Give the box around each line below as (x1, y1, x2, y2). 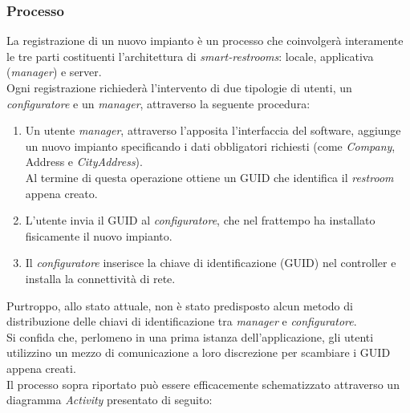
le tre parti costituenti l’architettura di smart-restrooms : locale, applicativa (6, 47, 374, 64)
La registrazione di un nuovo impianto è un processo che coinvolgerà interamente (6, 32, 404, 49)
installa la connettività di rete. (25, 269, 176, 286)
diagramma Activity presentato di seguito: (6, 391, 213, 408)
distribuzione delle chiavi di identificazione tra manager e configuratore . (6, 313, 357, 330)
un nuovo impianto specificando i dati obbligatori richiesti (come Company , (25, 137, 396, 154)
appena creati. (6, 359, 76, 376)
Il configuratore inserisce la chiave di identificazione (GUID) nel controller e (25, 254, 396, 271)
